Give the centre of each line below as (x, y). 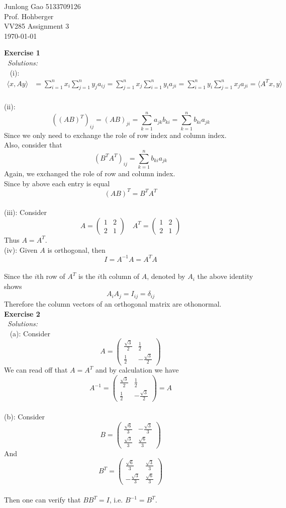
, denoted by (166, 276)
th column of (120, 276)
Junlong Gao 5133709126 (42, 6)
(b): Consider (25, 416)
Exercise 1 (22, 53)
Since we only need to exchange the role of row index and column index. (115, 135)
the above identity (225, 276)
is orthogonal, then (76, 249)
